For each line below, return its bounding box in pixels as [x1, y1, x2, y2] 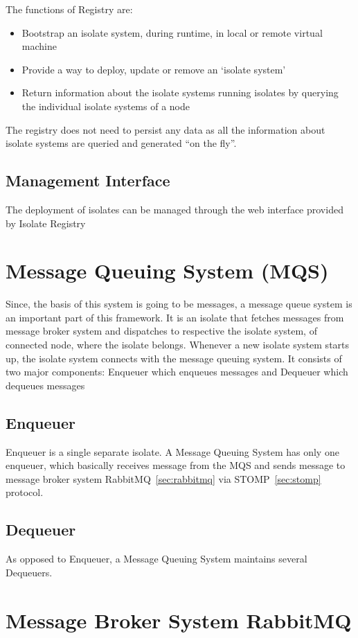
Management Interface [6, 170, 170, 191]
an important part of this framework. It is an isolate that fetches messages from [6, 310, 344, 324]
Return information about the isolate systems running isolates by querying [21, 85, 339, 100]
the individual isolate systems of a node [21, 98, 190, 113]
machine [21, 39, 57, 53]
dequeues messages [6, 378, 85, 392]
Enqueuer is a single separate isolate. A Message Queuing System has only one [6, 444, 339, 459]
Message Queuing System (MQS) [6, 256, 329, 285]
